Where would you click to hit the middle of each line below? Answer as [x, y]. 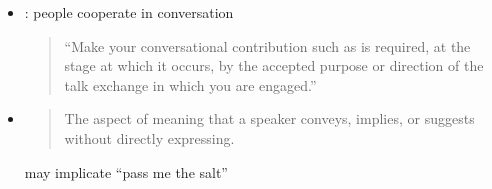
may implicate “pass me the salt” [126, 171]
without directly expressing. [149, 137]
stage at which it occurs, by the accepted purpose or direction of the [274, 65]
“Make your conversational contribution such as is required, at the [267, 45]
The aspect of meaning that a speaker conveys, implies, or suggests [269, 118]
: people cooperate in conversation [129, 12]
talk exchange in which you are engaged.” [190, 84]
